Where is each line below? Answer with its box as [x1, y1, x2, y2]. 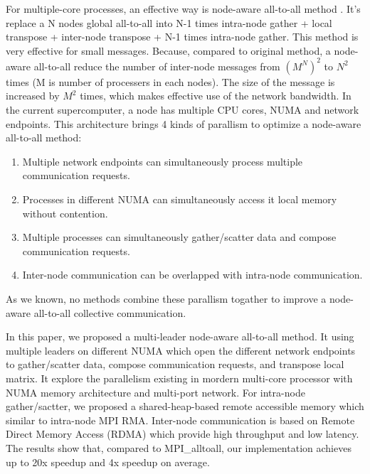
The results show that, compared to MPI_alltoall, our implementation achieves [6, 440, 351, 455]
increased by [6, 88, 60, 103]
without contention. [22, 205, 108, 220]
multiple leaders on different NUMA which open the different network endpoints [6, 343, 356, 357]
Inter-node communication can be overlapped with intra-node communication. [22, 267, 363, 282]
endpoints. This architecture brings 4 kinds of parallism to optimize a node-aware [6, 116, 361, 131]
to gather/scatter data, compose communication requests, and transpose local [6, 357, 344, 372]
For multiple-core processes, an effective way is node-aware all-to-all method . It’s [6, 1, 361, 16]
